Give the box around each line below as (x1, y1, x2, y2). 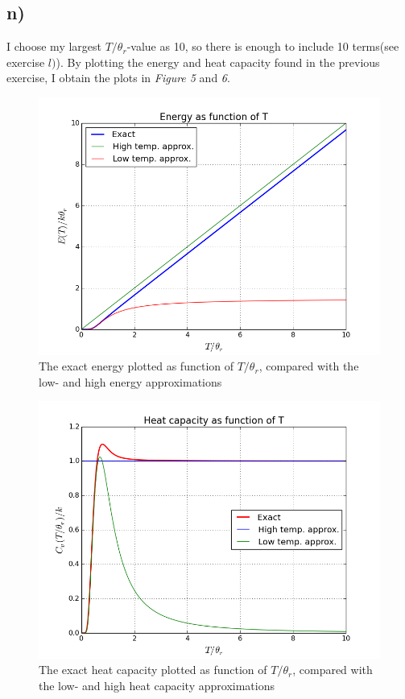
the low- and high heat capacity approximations (39, 677, 275, 694)
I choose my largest (6, 38, 101, 55)
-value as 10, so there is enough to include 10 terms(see (126, 38, 399, 55)
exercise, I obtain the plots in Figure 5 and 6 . (6, 69, 230, 86)
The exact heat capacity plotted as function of (39, 661, 267, 678)
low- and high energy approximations (39, 373, 222, 390)
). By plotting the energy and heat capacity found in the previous (56, 53, 380, 70)
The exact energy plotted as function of (39, 358, 234, 374)
